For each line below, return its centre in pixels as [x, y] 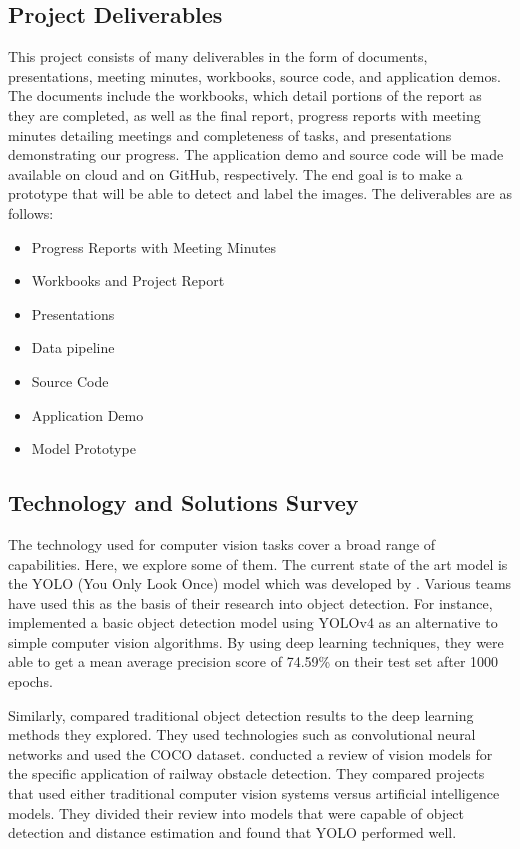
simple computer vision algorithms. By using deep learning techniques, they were [256, 641]
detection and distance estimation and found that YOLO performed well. [232, 832]
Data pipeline [73, 347]
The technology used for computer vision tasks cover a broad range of [222, 543]
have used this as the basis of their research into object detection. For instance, [250, 602]
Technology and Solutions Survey [183, 502]
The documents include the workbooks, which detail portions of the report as [245, 95]
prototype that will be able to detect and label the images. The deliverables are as [260, 193]
